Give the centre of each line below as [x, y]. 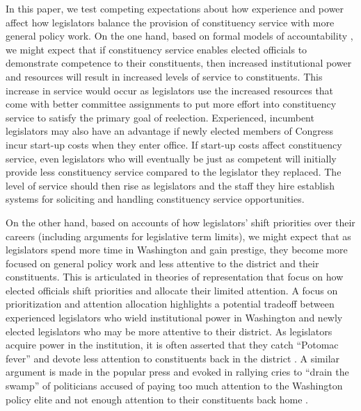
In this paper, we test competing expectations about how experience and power [175, 8]
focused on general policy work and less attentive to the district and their [162, 263]
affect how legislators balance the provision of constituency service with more [170, 22]
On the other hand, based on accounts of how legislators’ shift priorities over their [180, 222]
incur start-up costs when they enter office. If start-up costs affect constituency [174, 144]
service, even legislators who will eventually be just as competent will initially [171, 158]
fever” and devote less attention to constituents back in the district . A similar [173, 358]
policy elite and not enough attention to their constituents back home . [157, 399]
